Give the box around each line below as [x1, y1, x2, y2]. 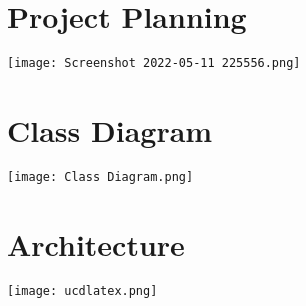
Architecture [7, 223, 185, 264]
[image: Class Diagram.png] [7, 169, 194, 184]
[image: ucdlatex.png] [7, 283, 158, 298]
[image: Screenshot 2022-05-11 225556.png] [7, 56, 301, 71]
